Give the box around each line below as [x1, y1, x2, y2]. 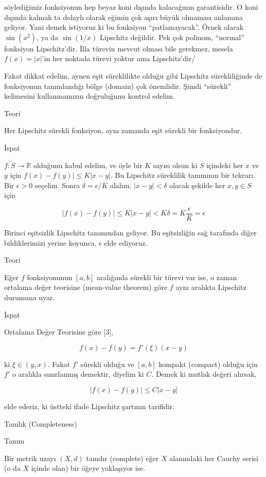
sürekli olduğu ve [80, 358, 134, 369]
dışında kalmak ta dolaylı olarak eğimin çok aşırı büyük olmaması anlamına [4, 11, 243, 22]
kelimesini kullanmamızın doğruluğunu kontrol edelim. [4, 90, 175, 101]
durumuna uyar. [4, 291, 55, 302]
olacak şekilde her [169, 179, 225, 190]
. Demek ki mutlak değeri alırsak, [151, 369, 257, 379]
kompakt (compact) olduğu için [158, 358, 258, 369]
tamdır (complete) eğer [86, 452, 159, 463]
